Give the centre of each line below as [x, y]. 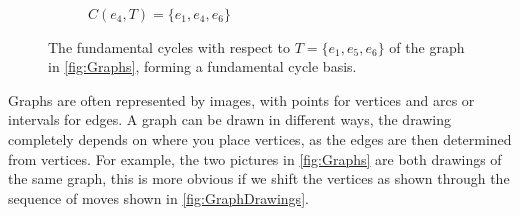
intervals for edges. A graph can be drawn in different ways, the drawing [230, 119]
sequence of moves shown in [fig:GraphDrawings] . [158, 197]
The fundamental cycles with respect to [169, 46]
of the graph [427, 46]
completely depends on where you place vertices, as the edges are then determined [260, 138]
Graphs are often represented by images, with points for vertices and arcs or [241, 99]
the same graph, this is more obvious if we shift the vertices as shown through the [259, 178]
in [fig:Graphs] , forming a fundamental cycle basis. [202, 66]
